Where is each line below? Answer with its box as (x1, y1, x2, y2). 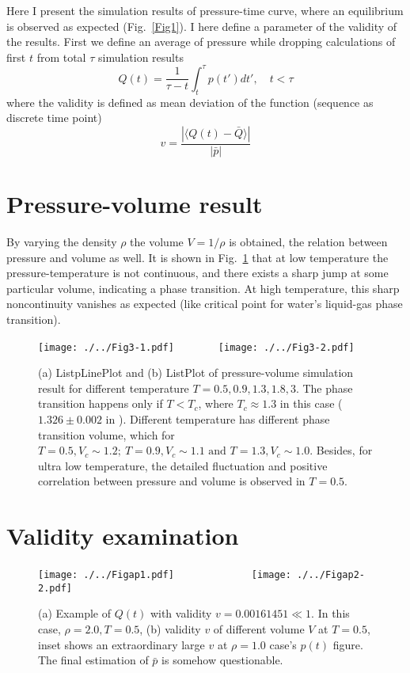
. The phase (295, 379, 353, 396)
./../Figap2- (297, 569, 365, 581)
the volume (130, 234, 184, 250)
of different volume (213, 621, 305, 637)
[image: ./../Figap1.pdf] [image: (38, 569, 291, 581)
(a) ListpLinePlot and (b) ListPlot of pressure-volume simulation (38, 364, 354, 381)
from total (36, 48, 86, 65)
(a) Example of (38, 605, 111, 622)
